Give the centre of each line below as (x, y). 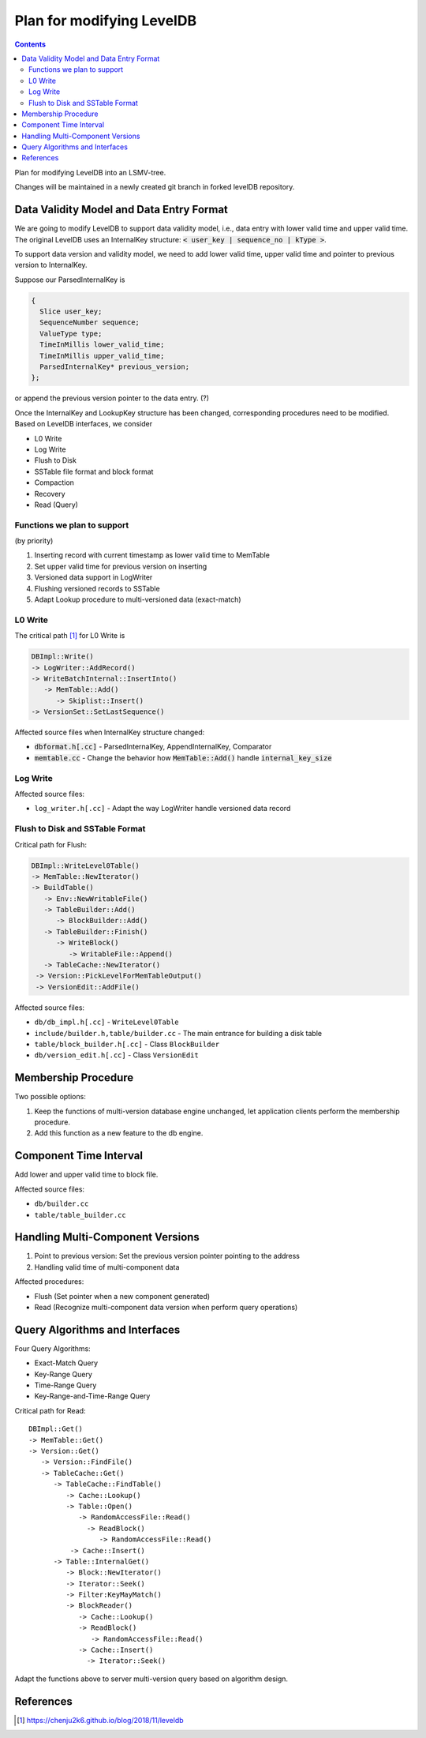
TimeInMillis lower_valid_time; (102, 345)
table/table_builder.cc (80, 1215)
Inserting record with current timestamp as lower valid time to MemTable (152, 555)
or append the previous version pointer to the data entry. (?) (112, 398)
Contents (30, 44)
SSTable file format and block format (94, 471)
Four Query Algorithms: (52, 1348)
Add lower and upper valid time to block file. (86, 1175)
